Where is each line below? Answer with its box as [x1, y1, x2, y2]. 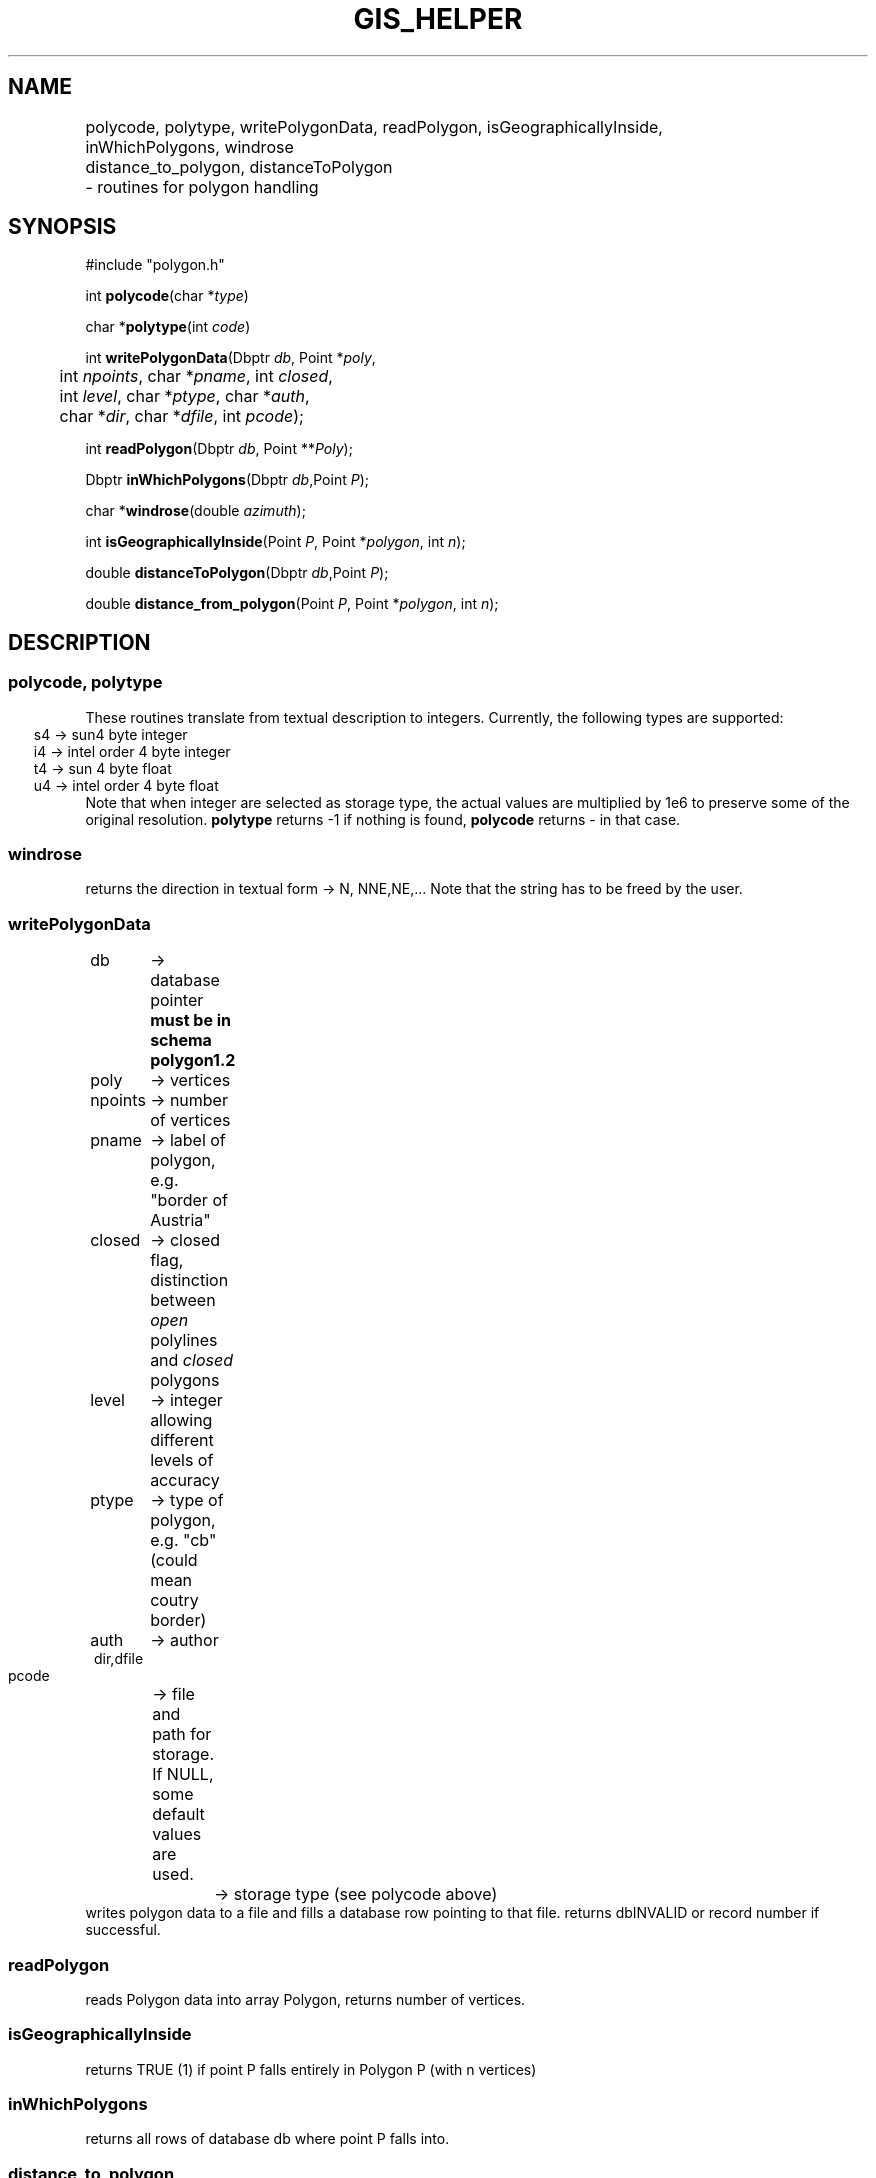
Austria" [150, 1210, 211, 1231]
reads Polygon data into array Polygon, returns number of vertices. [85, 1990, 526, 2008]
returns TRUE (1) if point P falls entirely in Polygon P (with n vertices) [85, 2060, 537, 2078]
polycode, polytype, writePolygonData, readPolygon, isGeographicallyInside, [85, 116, 663, 137]
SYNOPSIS [8, 214, 117, 240]
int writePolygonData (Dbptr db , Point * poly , [85, 349, 376, 367]
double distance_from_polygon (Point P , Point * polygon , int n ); [85, 595, 499, 613]
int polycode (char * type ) [85, 287, 249, 305]
